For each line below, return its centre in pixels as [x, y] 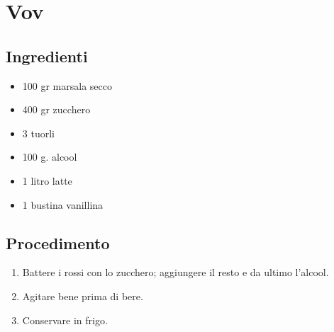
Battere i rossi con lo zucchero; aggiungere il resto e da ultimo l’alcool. [176, 272]
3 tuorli [38, 133]
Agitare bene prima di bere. [83, 296]
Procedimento [58, 242]
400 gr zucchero [56, 109]
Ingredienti [47, 56]
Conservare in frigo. [65, 320]
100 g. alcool [50, 157]
